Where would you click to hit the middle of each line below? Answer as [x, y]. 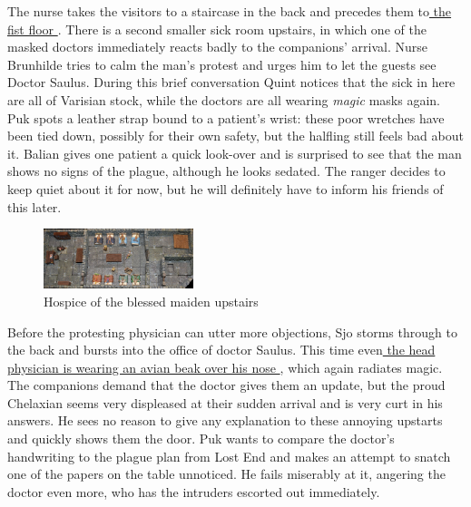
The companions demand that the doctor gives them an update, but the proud [226, 385]
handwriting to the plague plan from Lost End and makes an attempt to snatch [229, 456]
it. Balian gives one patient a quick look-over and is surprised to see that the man [235, 153]
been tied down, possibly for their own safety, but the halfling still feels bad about [235, 136]
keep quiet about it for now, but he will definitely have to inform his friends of [226, 188]
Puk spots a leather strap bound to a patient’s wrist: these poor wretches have [226, 117]
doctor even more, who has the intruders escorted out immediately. [194, 491]
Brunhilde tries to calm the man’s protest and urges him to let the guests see [222, 64]
